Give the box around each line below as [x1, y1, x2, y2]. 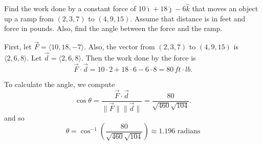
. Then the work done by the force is [81, 52, 196, 63]
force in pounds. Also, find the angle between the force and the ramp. [4, 23, 223, 34]
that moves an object [192, 3, 258, 14]
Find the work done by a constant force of [4, 3, 136, 14]
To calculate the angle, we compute [4, 78, 115, 89]
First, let [4, 41, 32, 52]
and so [4, 112, 25, 123]
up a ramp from [4, 13, 54, 23]
